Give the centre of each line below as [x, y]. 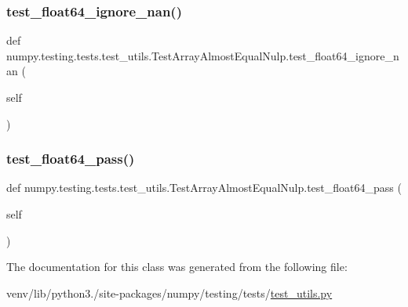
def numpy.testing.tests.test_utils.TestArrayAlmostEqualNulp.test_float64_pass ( [204, 188]
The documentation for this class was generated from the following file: [177, 267]
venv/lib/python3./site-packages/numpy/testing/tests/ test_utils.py [169, 293]
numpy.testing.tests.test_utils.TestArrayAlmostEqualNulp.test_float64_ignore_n [203, 55]
